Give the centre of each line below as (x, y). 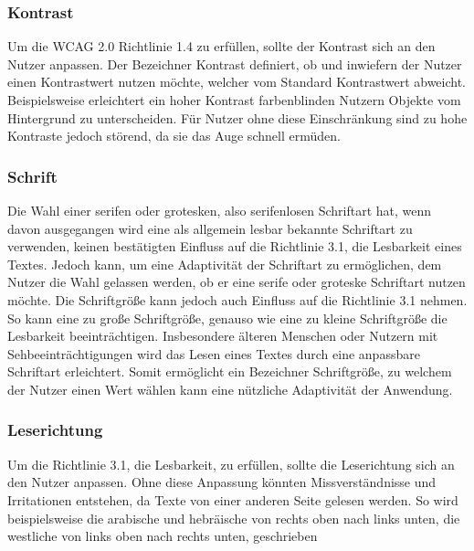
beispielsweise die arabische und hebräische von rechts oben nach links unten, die (234, 518)
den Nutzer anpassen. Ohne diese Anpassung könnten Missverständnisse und (222, 482)
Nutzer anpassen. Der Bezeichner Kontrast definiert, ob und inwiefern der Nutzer (235, 64)
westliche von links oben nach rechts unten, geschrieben (163, 536)
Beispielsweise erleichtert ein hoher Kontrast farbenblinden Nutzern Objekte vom (234, 100)
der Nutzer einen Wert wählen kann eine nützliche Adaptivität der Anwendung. (230, 389)
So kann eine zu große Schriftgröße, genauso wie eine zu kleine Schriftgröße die (227, 318)
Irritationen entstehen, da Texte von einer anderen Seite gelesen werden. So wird (233, 499)
